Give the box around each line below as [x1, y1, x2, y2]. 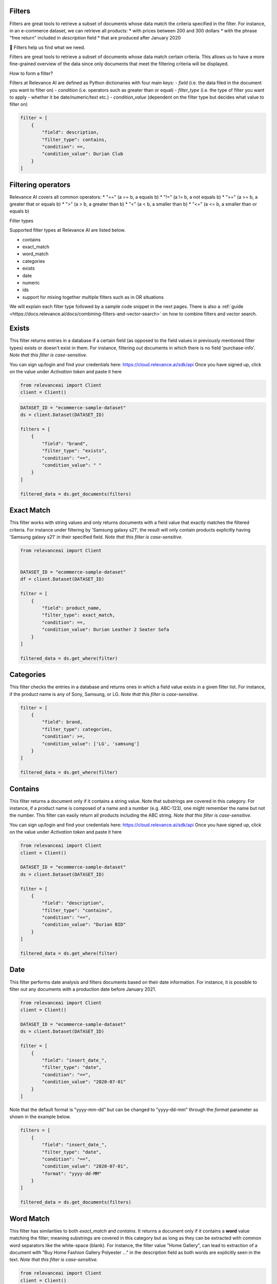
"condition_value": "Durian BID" [42, 922, 126, 928]
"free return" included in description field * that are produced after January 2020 [9, 35, 181, 41]
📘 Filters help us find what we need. [9, 44, 86, 50]
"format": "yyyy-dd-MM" [42, 1170, 102, 1176]
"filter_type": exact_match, [42, 612, 115, 618]
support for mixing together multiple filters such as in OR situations [22, 294, 164, 300]
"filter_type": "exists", [42, 448, 107, 454]
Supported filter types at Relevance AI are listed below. [9, 227, 126, 233]
